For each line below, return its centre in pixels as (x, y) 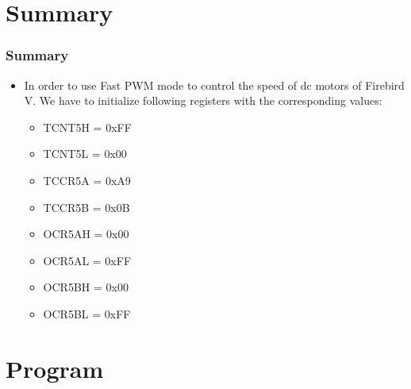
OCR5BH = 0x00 (86, 287)
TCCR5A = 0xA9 (87, 180)
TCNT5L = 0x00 (85, 154)
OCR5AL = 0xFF (87, 260)
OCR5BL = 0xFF (87, 313)
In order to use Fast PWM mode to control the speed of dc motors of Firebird (214, 85)
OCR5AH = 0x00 (86, 234)
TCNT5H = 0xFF (87, 127)
